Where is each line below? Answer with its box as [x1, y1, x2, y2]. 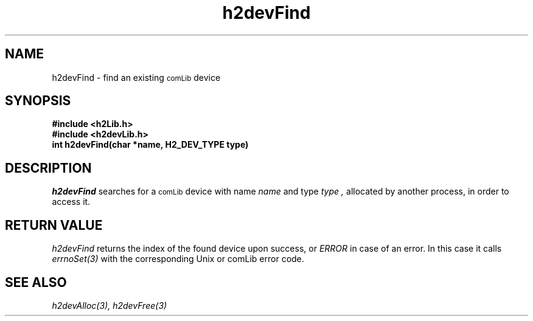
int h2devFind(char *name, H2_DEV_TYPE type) [52, 139, 249, 150]
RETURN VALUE [5, 217, 103, 233]
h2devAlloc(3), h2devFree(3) [52, 300, 167, 311]
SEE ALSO [5, 274, 67, 290]
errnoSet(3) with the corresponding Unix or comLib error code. [52, 254, 304, 264]
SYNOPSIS [5, 93, 71, 109]
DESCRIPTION [5, 160, 92, 176]
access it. [52, 196, 91, 207]
